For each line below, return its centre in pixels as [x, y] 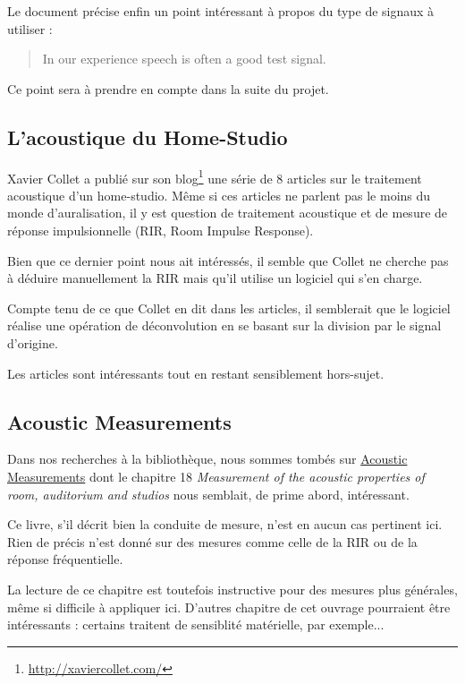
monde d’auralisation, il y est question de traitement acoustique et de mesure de [228, 213]
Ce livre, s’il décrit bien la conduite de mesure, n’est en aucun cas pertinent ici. [225, 524]
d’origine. [33, 342]
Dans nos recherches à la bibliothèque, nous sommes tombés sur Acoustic [207, 459]
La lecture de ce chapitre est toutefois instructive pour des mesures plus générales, [232, 589]
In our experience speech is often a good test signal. [184, 59]
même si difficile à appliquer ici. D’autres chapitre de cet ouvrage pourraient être [229, 607]
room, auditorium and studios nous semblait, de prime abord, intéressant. [208, 494]
